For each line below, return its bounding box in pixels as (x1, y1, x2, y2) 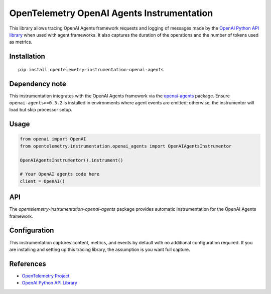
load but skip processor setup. (9, 107, 73, 113)
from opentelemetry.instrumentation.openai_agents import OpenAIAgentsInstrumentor (20, 143, 232, 149)
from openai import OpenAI (20, 136, 86, 142)
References (9, 259, 46, 268)
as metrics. (9, 39, 33, 45)
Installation (9, 52, 45, 61)
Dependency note (9, 79, 66, 88)
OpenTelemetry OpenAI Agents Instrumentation (9, 8, 213, 19)
